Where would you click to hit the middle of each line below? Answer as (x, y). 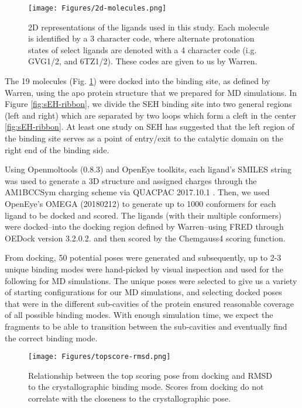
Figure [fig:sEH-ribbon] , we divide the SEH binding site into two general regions (148, 104)
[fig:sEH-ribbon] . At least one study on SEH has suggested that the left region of (150, 127)
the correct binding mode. (51, 338)
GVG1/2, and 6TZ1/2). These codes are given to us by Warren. (143, 61)
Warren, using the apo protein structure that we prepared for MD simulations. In (151, 92)
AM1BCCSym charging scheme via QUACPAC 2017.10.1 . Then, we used (137, 192)
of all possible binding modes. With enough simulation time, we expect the (139, 315)
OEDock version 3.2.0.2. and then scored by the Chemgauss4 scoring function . (145, 238)
